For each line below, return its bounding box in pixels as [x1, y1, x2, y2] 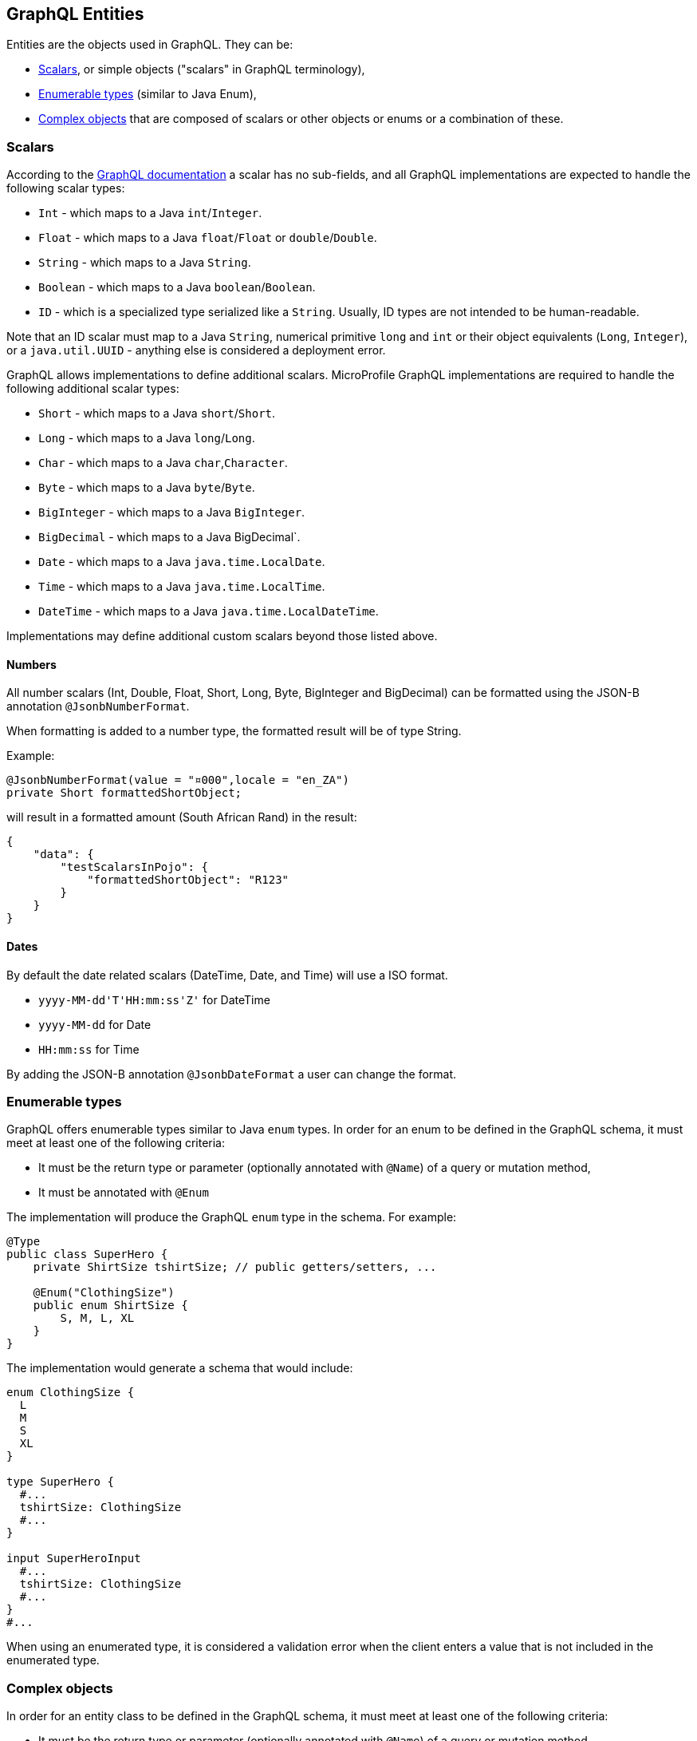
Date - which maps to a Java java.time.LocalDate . [38, 555, 325, 569]
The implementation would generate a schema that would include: [6, 1361, 353, 1375]
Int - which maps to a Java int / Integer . [38, 206, 262, 220]
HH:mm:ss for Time [38, 1042, 140, 1056]
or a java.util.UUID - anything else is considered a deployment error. [6, 343, 386, 358]
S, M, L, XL [60, 1312, 135, 1325]
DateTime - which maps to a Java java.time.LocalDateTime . [38, 604, 379, 619]
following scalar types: [6, 181, 125, 196]
